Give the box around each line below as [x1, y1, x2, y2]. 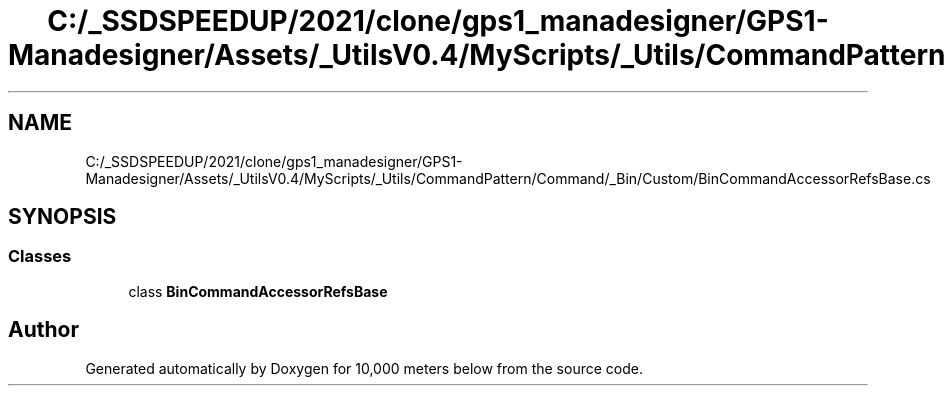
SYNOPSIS [8, 204, 117, 230]
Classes [8, 246, 72, 267]
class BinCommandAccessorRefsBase [128, 282, 388, 300]
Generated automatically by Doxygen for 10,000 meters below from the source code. [85, 359, 643, 377]
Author [8, 317, 79, 343]
